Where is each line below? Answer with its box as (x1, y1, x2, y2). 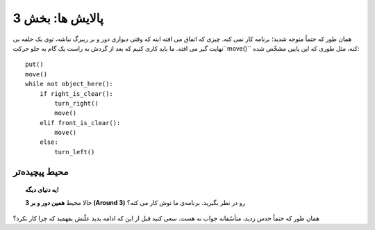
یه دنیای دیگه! (25, 186, 59, 194)
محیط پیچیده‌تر (12, 165, 69, 177)
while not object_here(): (25, 80, 114, 88)
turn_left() (54, 148, 95, 156)
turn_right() (54, 99, 99, 107)
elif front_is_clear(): (39, 119, 121, 126)
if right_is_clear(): (39, 90, 114, 97)
